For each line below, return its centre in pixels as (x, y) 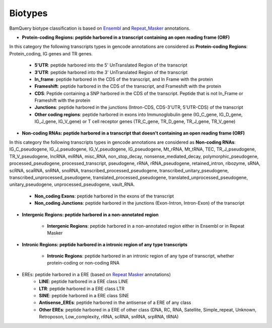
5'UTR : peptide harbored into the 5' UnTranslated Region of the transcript (111, 65)
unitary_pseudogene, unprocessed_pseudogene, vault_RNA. (72, 184)
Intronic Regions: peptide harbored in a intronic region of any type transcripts (105, 244)
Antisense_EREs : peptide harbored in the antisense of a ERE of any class (115, 303)
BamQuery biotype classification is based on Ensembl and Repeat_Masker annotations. (100, 28)
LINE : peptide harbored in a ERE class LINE (84, 282)
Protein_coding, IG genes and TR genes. (51, 53)
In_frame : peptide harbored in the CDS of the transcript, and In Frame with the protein (124, 79)
